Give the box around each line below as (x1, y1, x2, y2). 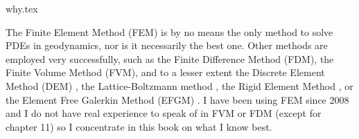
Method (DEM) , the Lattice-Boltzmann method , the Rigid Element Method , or (6, 78, 353, 93)
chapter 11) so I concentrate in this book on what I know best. (6, 119, 272, 133)
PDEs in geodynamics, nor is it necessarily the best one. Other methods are (6, 38, 328, 53)
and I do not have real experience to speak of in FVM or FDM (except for (6, 106, 322, 120)
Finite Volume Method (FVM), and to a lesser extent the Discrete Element (6, 65, 325, 80)
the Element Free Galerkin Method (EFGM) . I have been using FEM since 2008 (6, 92, 349, 106)
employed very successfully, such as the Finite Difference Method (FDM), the (6, 51, 334, 66)
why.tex (6, 1, 38, 15)
